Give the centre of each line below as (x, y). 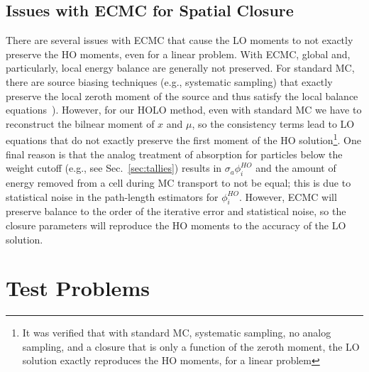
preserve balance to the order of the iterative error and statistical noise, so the (176, 211)
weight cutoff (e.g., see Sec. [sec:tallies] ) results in (114, 168)
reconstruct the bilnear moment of (80, 123)
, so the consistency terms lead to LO (273, 123)
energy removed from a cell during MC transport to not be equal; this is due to (178, 182)
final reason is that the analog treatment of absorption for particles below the (174, 154)
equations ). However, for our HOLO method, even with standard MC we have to (184, 110)
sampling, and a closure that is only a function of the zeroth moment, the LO (191, 346)
